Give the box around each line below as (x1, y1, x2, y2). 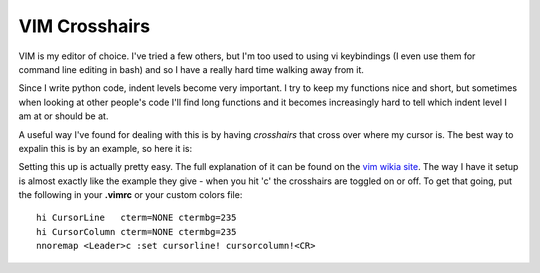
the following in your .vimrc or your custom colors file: (18, 189, 243, 201)
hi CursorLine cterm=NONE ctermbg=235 (36, 212, 237, 224)
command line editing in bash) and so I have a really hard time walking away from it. (18, 63, 365, 75)
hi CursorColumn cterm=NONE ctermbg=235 (36, 226, 237, 237)
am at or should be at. (18, 110, 109, 122)
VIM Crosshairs (18, 15, 150, 37)
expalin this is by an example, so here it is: (18, 142, 193, 154)
